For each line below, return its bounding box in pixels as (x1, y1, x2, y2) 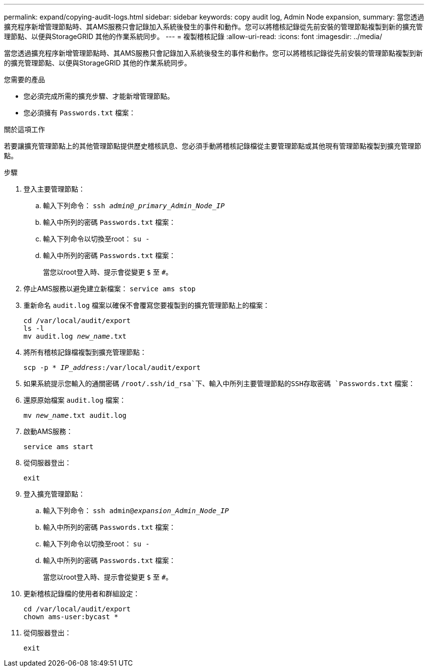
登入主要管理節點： (23, 185, 85, 193)
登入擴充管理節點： (23, 490, 85, 498)
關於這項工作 (4, 125, 45, 133)
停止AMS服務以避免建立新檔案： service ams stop (23, 284, 196, 293)
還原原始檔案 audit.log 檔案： (23, 396, 126, 404)
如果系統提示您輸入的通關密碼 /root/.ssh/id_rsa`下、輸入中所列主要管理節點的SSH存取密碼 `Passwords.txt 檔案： (23, 379, 415, 388)
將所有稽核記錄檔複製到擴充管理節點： (23, 348, 147, 356)
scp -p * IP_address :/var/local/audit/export (23, 364, 201, 371)
